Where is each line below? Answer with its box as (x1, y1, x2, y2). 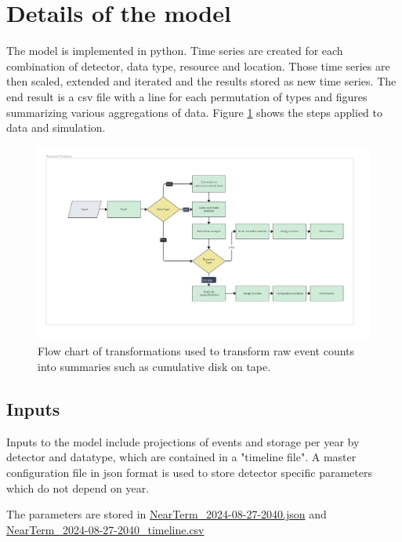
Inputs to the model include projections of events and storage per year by (6, 433, 360, 449)
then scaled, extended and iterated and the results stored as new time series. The (6, 73, 397, 89)
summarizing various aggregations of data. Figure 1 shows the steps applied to (6, 104, 383, 120)
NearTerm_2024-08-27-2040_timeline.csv (6, 521, 205, 537)
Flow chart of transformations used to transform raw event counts (38, 343, 355, 359)
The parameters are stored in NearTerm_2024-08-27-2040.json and (6, 506, 327, 522)
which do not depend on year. (6, 479, 150, 496)
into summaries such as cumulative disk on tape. (38, 358, 271, 375)
